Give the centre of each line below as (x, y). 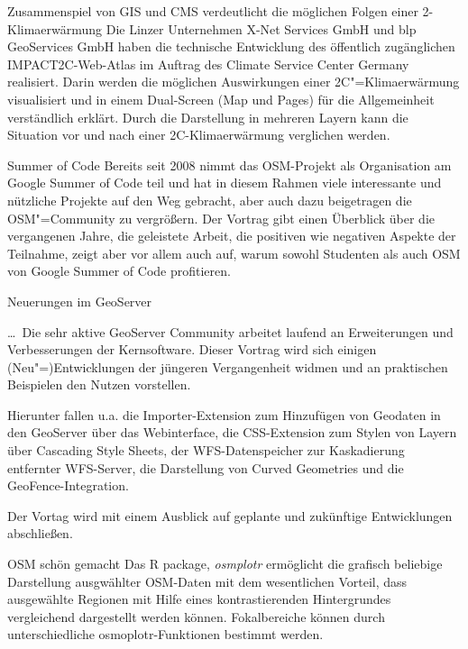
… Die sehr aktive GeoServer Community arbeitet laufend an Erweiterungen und (230, 331)
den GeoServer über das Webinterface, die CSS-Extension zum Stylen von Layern (232, 432)
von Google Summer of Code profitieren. (119, 271)
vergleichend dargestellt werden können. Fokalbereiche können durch (196, 616)
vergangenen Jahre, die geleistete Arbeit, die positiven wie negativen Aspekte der (232, 236)
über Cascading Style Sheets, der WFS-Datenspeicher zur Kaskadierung (206, 450)
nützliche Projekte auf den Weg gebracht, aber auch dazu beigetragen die (210, 200)
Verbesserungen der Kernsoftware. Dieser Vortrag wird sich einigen (192, 349)
